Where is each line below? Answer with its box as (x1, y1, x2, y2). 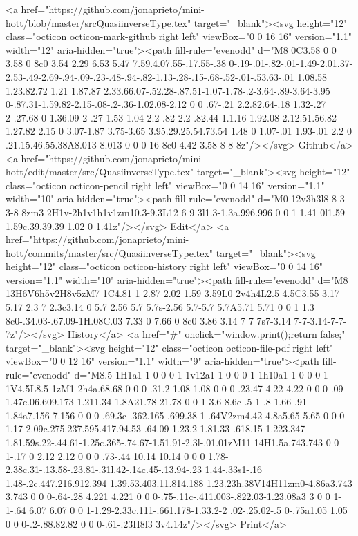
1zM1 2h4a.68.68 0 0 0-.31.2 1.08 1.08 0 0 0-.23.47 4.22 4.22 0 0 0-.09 (51, 381, 343, 395)
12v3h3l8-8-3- (291, 191, 348, 206)
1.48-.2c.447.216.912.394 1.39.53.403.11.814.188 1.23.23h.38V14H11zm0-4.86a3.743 (6, 475, 352, 490)
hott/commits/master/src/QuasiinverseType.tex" (6, 245, 214, 260)
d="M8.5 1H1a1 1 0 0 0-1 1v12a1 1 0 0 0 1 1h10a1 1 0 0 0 (74, 367, 321, 382)
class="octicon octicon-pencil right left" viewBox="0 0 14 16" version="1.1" (6, 178, 325, 192)
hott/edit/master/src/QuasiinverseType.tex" (6, 164, 194, 179)
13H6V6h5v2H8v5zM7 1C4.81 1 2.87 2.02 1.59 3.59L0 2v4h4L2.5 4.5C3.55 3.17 (6, 286, 339, 300)
